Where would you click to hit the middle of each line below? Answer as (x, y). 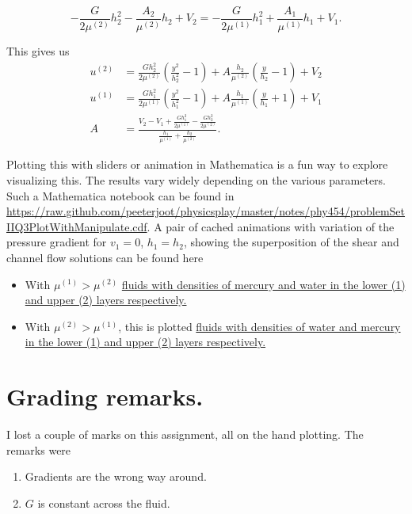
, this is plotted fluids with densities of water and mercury (259, 326)
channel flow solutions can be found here (105, 257)
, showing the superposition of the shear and (291, 242)
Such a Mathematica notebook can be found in (120, 195)
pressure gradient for (57, 242)
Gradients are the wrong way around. (116, 476)
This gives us (38, 51)
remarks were (39, 449)
